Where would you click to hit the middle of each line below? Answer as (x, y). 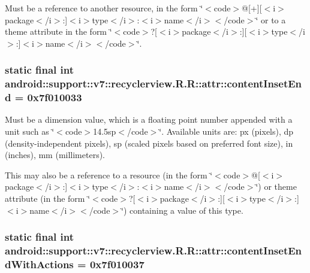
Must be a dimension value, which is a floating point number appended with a (149, 119)
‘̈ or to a (271, 19)
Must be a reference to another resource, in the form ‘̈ (104, 8)
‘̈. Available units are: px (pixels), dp (226, 131)
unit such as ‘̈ (30, 131)
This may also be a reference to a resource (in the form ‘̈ (109, 175)
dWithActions (39, 264)
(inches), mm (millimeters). (55, 155)
